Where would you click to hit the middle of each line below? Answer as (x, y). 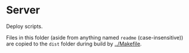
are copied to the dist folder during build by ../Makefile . (74, 44)
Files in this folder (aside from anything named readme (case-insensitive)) (95, 37)
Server (23, 10)
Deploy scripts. (25, 26)
